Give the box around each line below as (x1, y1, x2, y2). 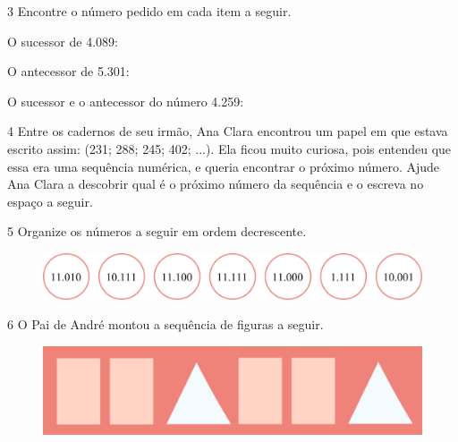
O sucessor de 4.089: (7, 31, 118, 50)
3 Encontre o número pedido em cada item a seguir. (7, 2, 292, 20)
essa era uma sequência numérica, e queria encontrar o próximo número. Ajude (7, 157, 440, 175)
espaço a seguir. (7, 191, 93, 210)
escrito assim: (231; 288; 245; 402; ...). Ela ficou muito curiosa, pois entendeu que (7, 139, 452, 157)
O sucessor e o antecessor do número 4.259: (7, 91, 244, 110)
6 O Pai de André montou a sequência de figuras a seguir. (7, 315, 324, 334)
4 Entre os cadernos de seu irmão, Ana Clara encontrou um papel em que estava (7, 122, 448, 140)
